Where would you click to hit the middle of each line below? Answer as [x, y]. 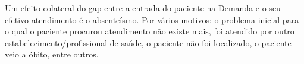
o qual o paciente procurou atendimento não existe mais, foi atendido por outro [150, 31]
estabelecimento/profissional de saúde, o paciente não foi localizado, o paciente [148, 42]
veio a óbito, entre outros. [52, 54]
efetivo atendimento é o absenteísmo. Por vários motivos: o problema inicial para [152, 19]
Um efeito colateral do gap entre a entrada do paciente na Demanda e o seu [143, 8]
